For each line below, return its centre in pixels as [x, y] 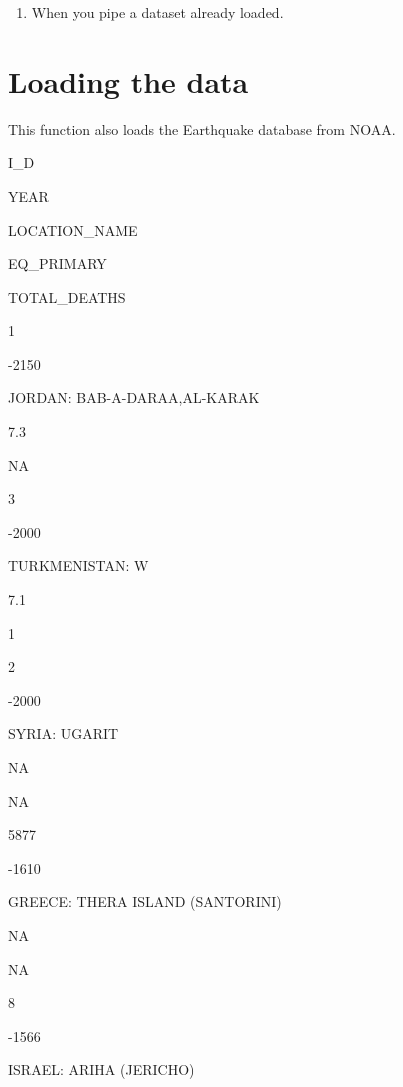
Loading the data [128, 80]
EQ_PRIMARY [57, 263]
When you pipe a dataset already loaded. [157, 12]
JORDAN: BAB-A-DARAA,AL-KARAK [134, 397]
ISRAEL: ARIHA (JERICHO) [101, 1069]
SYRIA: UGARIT [63, 733]
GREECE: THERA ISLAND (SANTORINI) [145, 901]
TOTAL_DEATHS [67, 296]
